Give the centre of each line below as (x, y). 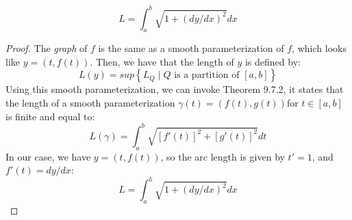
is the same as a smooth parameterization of (191, 48)
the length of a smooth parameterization (90, 103)
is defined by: (273, 61)
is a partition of (207, 75)
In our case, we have (48, 156)
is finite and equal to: (50, 116)
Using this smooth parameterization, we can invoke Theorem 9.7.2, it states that (175, 89)
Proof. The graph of (47, 48)
